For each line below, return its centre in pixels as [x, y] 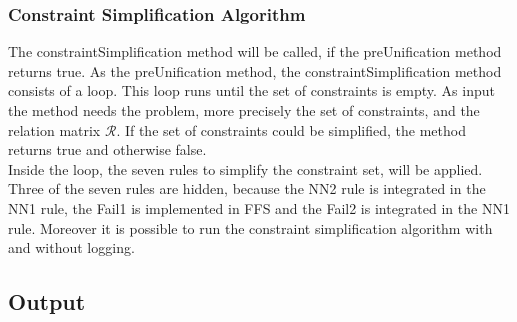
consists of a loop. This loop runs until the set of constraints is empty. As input [251, 90]
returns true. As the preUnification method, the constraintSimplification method [255, 70]
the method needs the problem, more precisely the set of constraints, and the [244, 110]
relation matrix [54, 129]
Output [47, 301]
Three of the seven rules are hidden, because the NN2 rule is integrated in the [247, 188]
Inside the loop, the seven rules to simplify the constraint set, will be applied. [245, 168]
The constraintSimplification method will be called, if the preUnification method [255, 51]
